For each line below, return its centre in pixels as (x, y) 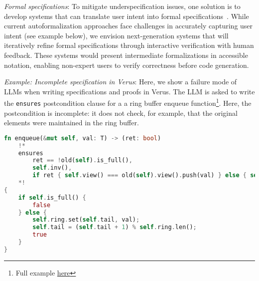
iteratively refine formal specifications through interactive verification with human (129, 45)
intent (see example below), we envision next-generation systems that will (116, 35)
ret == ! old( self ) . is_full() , (82, 160)
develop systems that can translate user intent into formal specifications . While (127, 16)
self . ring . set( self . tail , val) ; (86, 220)
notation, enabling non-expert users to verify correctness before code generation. (127, 65)
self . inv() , (52, 168)
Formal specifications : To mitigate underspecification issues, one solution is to (122, 6)
